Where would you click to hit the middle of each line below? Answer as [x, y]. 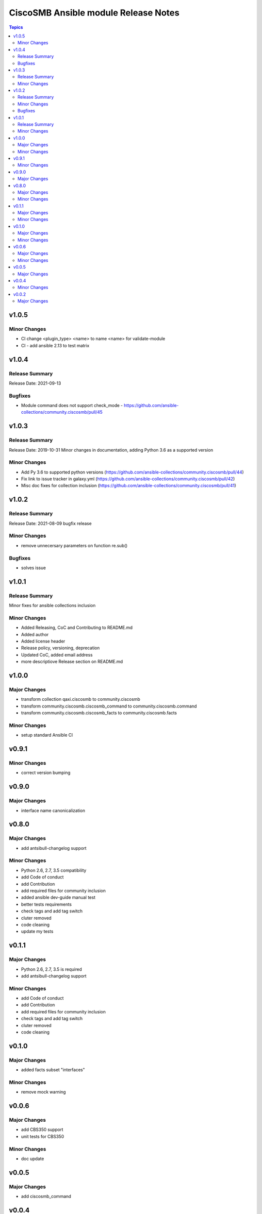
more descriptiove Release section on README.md [72, 662]
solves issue [33, 568]
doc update [33, 1159]
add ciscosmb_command [46, 1197]
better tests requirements [47, 904]
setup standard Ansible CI [47, 735]
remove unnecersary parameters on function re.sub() [74, 545]
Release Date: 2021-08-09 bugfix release [50, 523]
